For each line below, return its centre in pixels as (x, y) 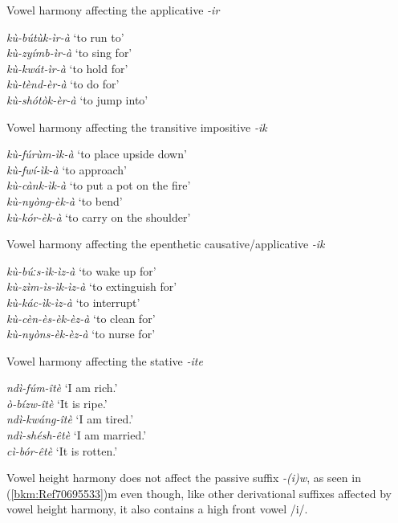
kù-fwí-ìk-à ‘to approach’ (67, 169)
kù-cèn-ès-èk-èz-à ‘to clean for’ (81, 318)
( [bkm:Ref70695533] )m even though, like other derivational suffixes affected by (199, 493)
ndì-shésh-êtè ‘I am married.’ (77, 435)
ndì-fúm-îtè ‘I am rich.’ (62, 388)
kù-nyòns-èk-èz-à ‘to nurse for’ (81, 334)
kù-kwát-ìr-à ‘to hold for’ (67, 68)
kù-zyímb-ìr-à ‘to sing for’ (69, 53)
